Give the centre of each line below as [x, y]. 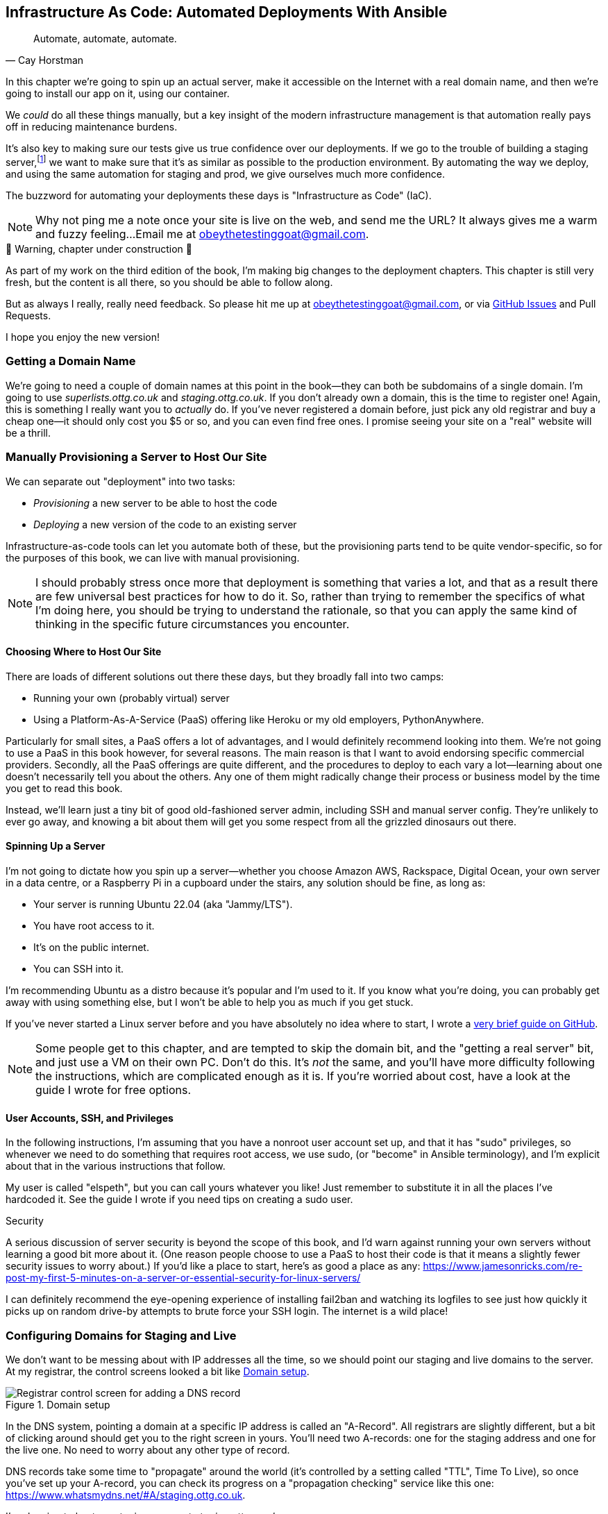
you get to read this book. [64, 788]
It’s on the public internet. [91, 948]
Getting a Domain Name [71, 361]
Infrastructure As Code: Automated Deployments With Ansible [227, 12]
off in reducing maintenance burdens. [92, 127]
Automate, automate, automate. [105, 39]
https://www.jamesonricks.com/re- [503, 1266]
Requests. [28, 316]
